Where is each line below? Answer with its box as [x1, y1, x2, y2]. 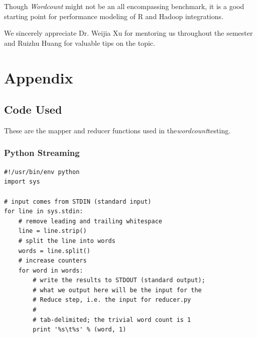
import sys [4, 178, 40, 186]
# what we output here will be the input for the [33, 286, 202, 294]
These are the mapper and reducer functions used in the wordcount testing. [4, 125, 231, 135]
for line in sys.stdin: [4, 208, 83, 215]
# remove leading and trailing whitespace [18, 217, 162, 225]
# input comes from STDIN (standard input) [4, 198, 152, 205]
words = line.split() [18, 247, 90, 255]
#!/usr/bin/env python [4, 168, 80, 176]
